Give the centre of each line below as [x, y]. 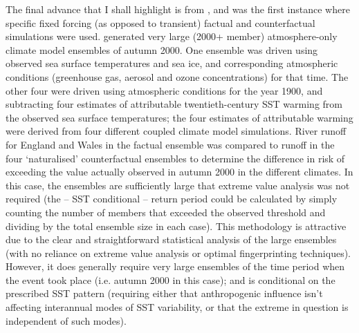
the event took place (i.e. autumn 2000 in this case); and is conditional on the [171, 279]
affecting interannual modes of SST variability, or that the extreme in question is [177, 307]
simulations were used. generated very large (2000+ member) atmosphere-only [172, 36]
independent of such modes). [66, 320]
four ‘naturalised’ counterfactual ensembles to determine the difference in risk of [175, 158]
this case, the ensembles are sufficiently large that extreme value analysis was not [178, 185]
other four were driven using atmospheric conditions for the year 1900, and [164, 90]
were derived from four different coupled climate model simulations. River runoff [176, 131]
